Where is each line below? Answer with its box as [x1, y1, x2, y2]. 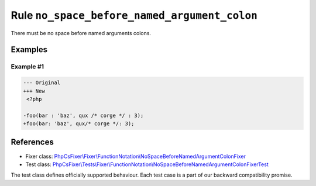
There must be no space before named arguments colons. [11, 29, 152, 36]
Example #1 [11, 63, 44, 71]
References [11, 137, 54, 147]
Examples [11, 44, 48, 55]
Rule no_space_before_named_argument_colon [11, 9, 257, 22]
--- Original [23, 80, 61, 86]
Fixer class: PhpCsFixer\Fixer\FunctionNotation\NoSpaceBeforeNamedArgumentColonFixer [25, 153, 246, 160]
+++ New [23, 88, 45, 94]
